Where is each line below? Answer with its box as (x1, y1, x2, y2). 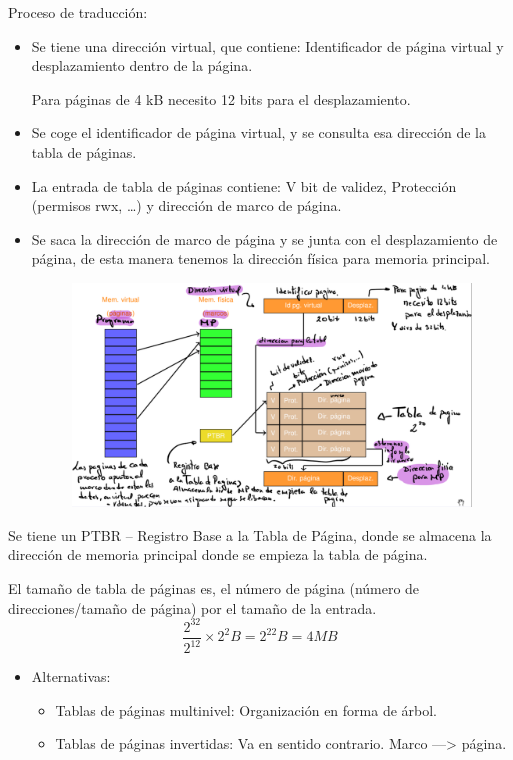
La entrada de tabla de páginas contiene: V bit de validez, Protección (31, 175, 457, 196)
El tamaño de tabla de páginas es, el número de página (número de (8, 578, 420, 599)
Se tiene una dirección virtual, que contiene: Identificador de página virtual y (31, 35, 504, 56)
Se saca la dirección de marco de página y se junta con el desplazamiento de (31, 228, 498, 249)
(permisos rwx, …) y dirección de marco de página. (31, 195, 342, 216)
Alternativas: (31, 666, 111, 687)
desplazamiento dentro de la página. (31, 55, 253, 76)
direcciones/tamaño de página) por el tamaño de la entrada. (8, 597, 377, 618)
